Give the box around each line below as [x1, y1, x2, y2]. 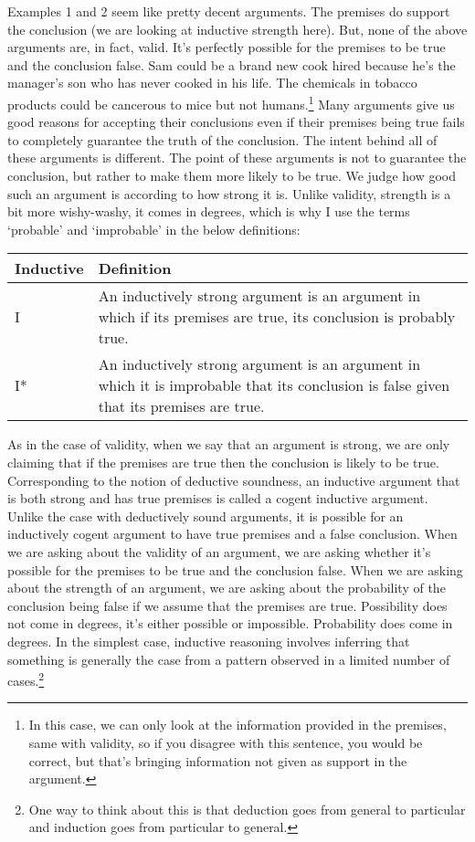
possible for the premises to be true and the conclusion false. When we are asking [7, 560, 463, 579]
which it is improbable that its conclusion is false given [98, 374, 450, 396]
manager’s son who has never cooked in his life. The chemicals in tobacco [7, 73, 417, 92]
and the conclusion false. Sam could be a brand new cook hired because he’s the [7, 55, 456, 74]
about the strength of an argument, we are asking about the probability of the [7, 578, 446, 597]
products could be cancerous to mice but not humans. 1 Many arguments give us [7, 91, 455, 113]
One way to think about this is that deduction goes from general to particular [28, 799, 466, 818]
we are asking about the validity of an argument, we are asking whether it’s [7, 542, 431, 561]
